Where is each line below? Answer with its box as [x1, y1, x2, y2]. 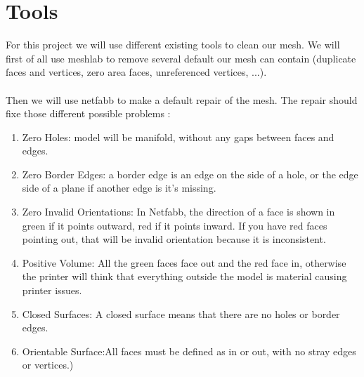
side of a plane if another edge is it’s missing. [22, 180, 216, 195]
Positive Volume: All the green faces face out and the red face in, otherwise [22, 255, 346, 270]
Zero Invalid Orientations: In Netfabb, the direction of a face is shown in [22, 204, 335, 219]
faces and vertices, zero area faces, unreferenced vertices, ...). [6, 65, 267, 79]
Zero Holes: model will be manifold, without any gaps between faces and [22, 129, 334, 144]
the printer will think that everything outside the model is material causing [22, 269, 347, 284]
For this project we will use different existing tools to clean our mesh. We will [6, 37, 340, 52]
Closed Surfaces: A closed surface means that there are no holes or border [22, 306, 340, 321]
